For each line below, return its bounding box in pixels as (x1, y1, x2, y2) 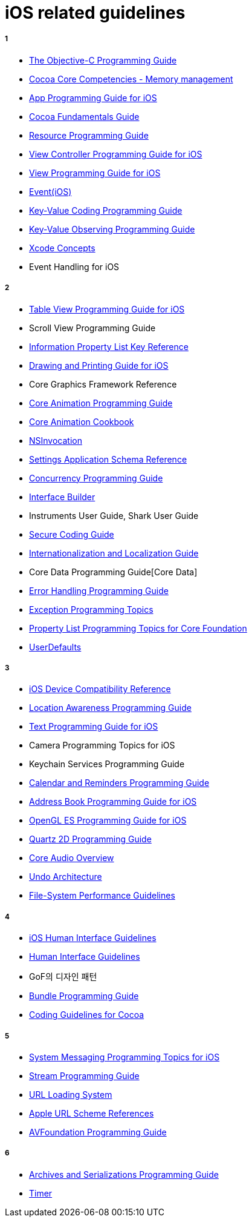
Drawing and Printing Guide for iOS (29, 360, 169, 371)
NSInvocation (29, 435, 82, 446)
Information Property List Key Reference (29, 341, 189, 352)
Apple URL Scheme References (29, 1108, 154, 1118)
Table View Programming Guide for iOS (29, 303, 185, 314)
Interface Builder (29, 491, 95, 502)
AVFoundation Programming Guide (29, 1126, 167, 1137)
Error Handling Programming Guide (29, 585, 169, 596)
